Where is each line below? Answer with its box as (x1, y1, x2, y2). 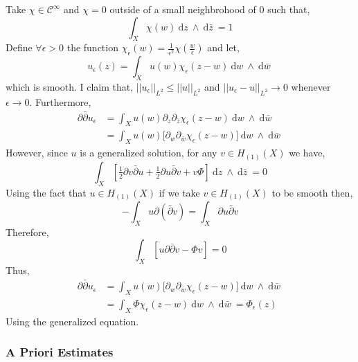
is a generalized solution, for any (80, 145, 217, 160)
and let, (207, 40, 240, 55)
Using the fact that (6, 185, 87, 199)
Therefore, (6, 224, 49, 239)
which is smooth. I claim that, (6, 79, 134, 93)
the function (66, 40, 118, 55)
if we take (159, 185, 200, 199)
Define (6, 40, 33, 55)
